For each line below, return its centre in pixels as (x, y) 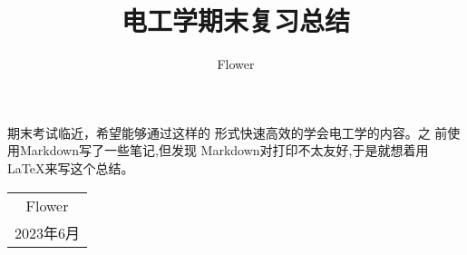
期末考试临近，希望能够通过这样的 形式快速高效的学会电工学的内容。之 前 (228, 132)
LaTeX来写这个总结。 (71, 167)
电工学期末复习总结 (235, 20)
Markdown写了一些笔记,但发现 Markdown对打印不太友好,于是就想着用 (224, 150)
